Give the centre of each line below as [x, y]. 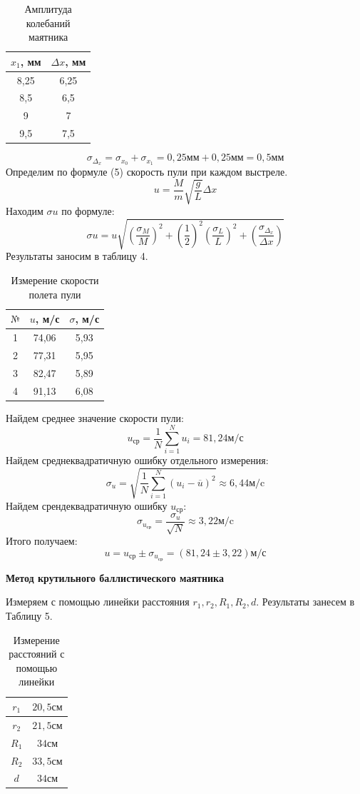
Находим [25, 211]
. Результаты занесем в [305, 602]
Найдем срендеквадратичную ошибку [87, 505]
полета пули [55, 294]
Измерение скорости [55, 280]
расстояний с [37, 654]
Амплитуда [48, 9]
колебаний [48, 22]
